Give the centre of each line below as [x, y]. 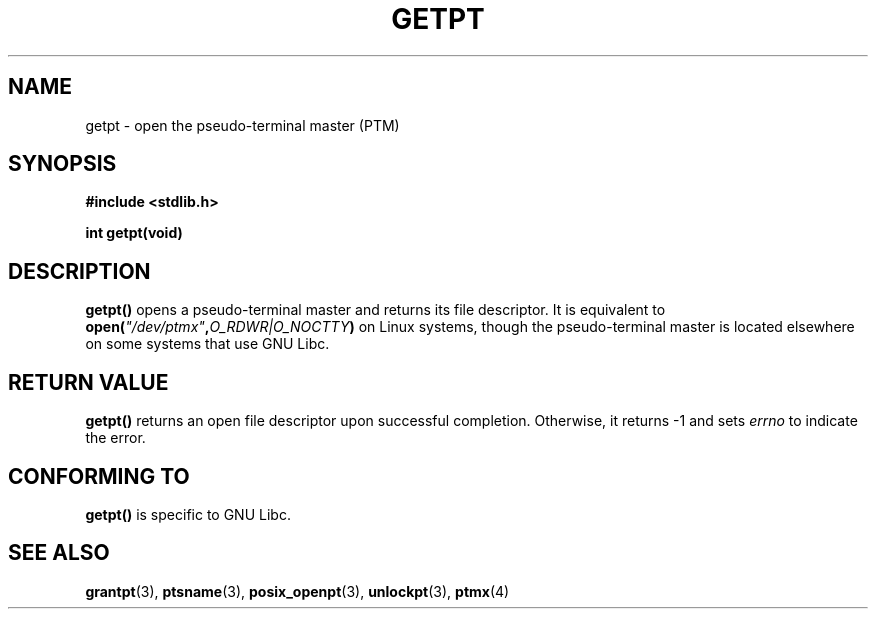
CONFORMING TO [99, 476]
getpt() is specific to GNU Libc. [188, 514]
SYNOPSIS [62, 164]
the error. [115, 438]
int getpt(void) [134, 233]
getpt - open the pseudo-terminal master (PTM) [242, 125]
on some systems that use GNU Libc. [207, 344]
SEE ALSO [59, 553]
